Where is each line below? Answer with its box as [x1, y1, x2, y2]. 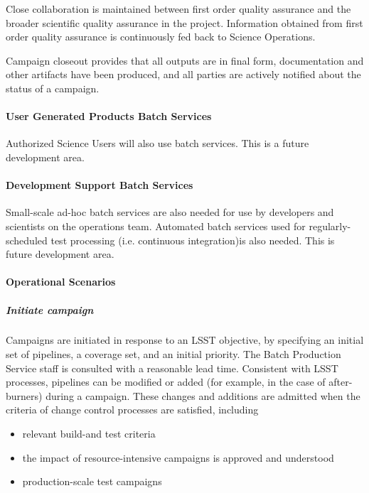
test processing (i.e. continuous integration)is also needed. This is [50, 232, 335, 247]
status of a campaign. [6, 80, 100, 95]
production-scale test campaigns [22, 474, 162, 489]
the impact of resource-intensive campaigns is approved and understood [22, 450, 334, 465]
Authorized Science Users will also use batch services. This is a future [6, 136, 309, 151]
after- [328, 374, 353, 389]
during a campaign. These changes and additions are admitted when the [46, 388, 360, 403]
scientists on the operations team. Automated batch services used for [6, 218, 306, 233]
